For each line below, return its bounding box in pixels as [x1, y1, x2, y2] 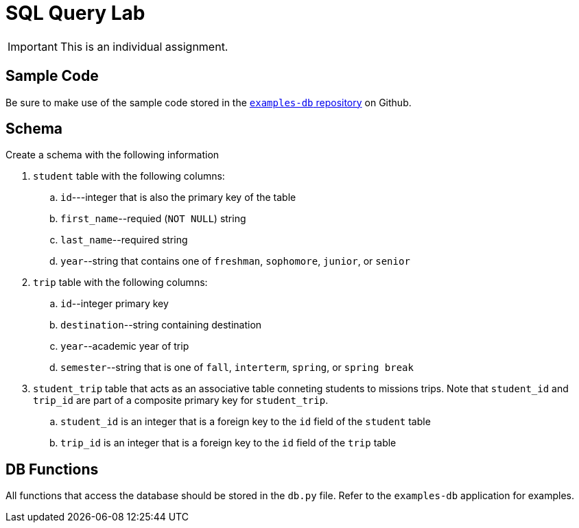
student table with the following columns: [33, 170, 225, 182]
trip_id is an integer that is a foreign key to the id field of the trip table [60, 437, 397, 449]
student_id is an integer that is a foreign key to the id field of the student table [60, 416, 431, 428]
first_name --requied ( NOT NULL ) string [60, 213, 246, 225]
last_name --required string [60, 234, 188, 246]
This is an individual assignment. [60, 39, 228, 53]
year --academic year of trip [60, 340, 189, 352]
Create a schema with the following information [5, 149, 220, 161]
